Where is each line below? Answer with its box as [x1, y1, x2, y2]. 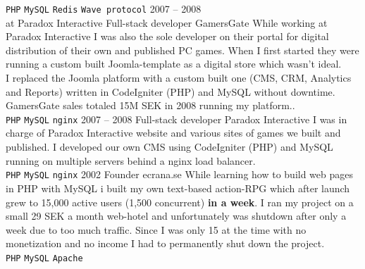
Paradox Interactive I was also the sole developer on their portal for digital [6, 29, 329, 44]
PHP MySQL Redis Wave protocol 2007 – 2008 [6, 1, 202, 15]
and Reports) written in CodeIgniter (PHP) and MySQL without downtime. [6, 84, 335, 99]
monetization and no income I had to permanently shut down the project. [6, 236, 325, 251]
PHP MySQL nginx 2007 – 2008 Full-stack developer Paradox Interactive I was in [6, 111, 347, 126]
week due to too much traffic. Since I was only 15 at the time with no [6, 222, 307, 237]
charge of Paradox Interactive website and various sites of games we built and [6, 125, 341, 140]
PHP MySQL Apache [6, 253, 83, 263]
